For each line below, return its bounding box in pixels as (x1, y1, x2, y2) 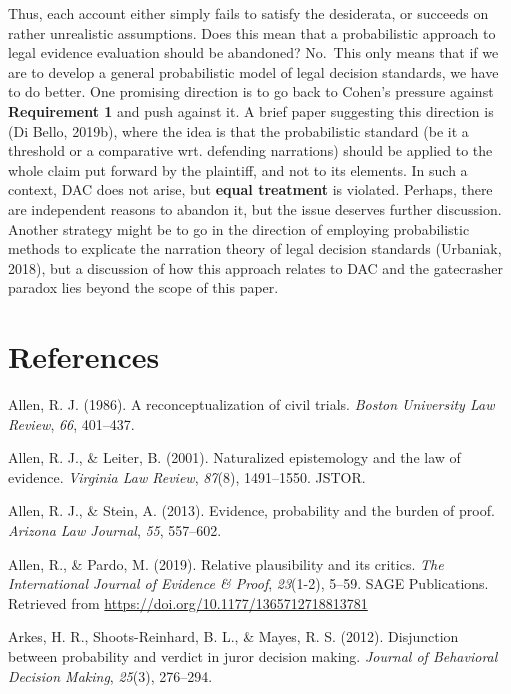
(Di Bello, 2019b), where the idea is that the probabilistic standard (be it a (8, 120, 469, 141)
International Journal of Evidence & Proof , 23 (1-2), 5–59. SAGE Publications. (8, 573, 489, 594)
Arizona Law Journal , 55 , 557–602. (8, 520, 222, 540)
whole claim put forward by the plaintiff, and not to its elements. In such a (8, 159, 468, 180)
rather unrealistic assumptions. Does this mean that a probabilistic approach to (8, 22, 496, 43)
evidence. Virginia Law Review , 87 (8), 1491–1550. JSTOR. (8, 466, 366, 487)
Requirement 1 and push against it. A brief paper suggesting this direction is (8, 100, 494, 121)
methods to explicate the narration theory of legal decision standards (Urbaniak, (8, 238, 502, 259)
